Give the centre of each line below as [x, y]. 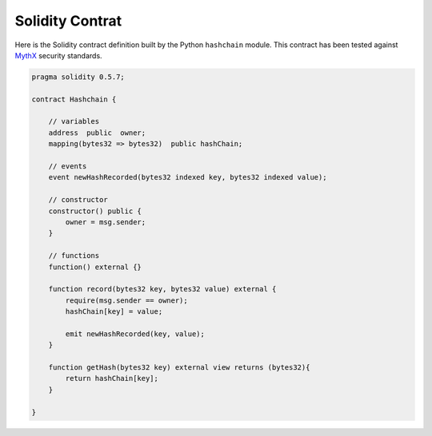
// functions [74, 256]
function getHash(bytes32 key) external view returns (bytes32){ [179, 368]
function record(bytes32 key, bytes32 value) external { [162, 289]
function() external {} [95, 267]
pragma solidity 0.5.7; [78, 77]
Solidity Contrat [68, 21]
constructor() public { [95, 211]
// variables [74, 121]
